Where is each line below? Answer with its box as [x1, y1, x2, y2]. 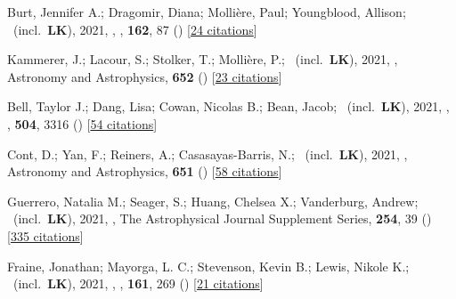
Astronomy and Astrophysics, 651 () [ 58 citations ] [7, 162, 282, 181]
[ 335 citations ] [7, 226, 84, 245]
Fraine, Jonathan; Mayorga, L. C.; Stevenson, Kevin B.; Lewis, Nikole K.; [7, 256, 410, 275]
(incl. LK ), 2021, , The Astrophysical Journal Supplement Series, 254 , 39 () [12, 209, 432, 228]
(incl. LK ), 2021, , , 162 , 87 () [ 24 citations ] [12, 20, 257, 38]
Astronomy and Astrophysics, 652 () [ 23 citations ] [7, 67, 282, 85]
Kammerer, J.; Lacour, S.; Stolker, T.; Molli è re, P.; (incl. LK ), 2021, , [7, 50, 398, 69]
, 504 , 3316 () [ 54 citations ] [7, 114, 158, 133]
